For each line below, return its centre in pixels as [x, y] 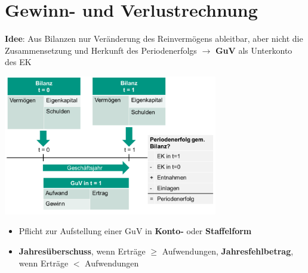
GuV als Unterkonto [254, 50]
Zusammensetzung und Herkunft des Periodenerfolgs [101, 50]
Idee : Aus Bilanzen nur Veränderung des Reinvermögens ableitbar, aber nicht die [154, 39]
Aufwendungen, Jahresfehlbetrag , [228, 251]
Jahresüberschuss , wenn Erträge [82, 251]
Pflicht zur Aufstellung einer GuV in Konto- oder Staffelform [135, 231]
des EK [18, 62]
